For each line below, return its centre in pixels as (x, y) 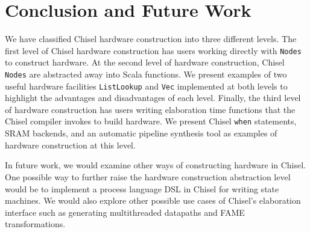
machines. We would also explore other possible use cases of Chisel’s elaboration (153, 200)
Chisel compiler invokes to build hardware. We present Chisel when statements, (151, 121)
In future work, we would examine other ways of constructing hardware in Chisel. (156, 165)
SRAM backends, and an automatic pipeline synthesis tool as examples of (141, 133)
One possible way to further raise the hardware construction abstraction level (148, 176)
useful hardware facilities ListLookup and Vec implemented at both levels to (146, 86)
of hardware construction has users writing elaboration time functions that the (150, 109)
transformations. (35, 224)
